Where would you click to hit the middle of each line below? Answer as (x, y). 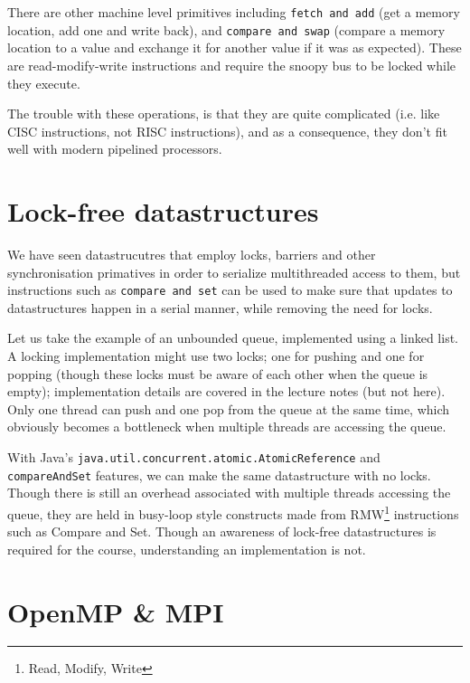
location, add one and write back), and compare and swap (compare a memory (226, 29)
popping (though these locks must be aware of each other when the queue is (218, 373)
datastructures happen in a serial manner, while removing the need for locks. (220, 307)
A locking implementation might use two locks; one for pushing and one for (216, 356)
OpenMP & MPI (116, 611)
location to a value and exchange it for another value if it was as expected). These (235, 47)
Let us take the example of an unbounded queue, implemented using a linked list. (233, 338)
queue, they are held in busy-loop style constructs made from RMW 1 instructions (233, 512)
